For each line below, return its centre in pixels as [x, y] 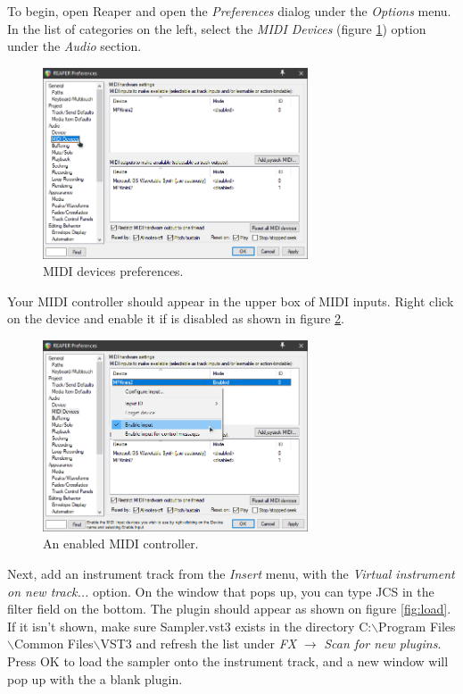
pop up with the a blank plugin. [95, 678]
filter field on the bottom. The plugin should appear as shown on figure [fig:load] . [229, 609]
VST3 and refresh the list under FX [198, 644]
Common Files [54, 644]
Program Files [417, 626]
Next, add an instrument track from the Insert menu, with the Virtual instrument [231, 574]
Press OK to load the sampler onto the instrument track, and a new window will [228, 661]
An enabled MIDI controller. [121, 543]
